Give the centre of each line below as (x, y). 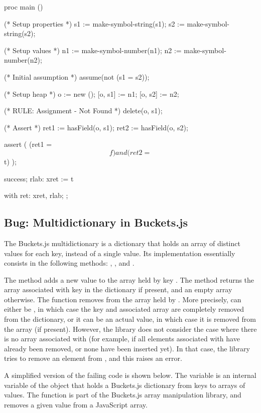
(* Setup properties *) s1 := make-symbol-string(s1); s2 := (94, 23)
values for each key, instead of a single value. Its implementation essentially (120, 253)
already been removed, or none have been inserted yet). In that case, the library (127, 348)
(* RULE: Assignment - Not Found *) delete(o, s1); (83, 111)
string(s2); (20, 33)
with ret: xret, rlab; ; (36, 195)
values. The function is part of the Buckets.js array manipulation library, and (123, 395)
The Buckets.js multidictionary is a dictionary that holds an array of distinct (122, 243)
